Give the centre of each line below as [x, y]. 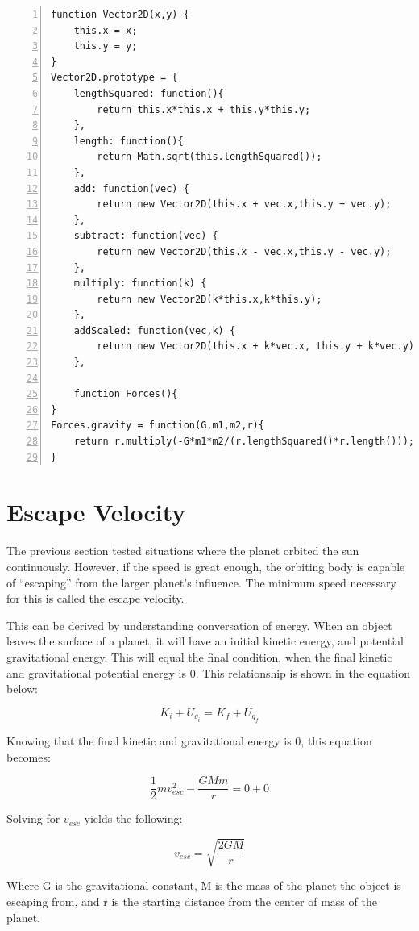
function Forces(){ [126, 394]
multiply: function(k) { [140, 284]
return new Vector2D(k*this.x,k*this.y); [209, 299]
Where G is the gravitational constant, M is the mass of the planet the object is [204, 885]
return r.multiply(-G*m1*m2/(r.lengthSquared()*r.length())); [244, 442]
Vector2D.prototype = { [114, 78]
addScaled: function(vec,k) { [155, 330]
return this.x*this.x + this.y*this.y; [204, 109]
